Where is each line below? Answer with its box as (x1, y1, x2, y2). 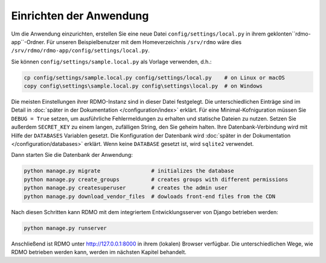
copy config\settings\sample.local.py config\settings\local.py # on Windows (24, 83, 263, 90)
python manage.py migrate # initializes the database (24, 168, 234, 174)
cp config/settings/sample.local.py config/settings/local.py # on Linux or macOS (24, 74, 285, 81)
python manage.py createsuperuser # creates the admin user (24, 185, 228, 191)
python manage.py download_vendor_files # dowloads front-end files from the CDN (24, 193, 276, 200)
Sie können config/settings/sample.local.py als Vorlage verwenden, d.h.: (11, 58, 212, 65)
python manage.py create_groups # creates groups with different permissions (24, 176, 289, 183)
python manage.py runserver (24, 224, 107, 232)
